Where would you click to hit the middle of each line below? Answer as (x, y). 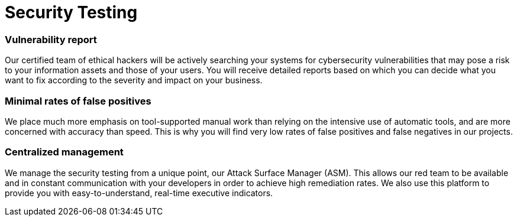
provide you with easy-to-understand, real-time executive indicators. (139, 193)
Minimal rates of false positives (78, 101)
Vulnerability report (51, 39)
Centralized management (64, 152)
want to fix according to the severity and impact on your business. (134, 80)
